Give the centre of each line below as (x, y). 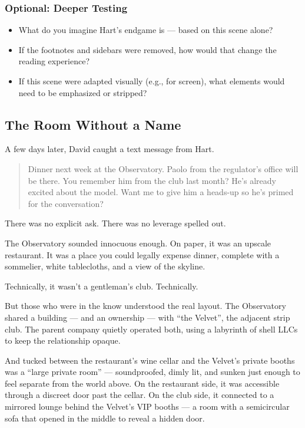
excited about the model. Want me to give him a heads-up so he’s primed (161, 192)
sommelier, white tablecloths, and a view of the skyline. (105, 266)
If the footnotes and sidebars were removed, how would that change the (147, 49)
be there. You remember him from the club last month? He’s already (152, 180)
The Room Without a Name (93, 124)
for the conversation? (66, 203)
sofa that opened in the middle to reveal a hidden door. (105, 418)
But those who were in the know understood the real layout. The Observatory (145, 306)
